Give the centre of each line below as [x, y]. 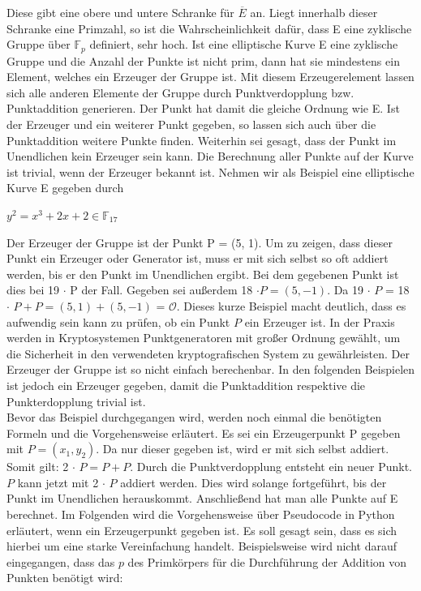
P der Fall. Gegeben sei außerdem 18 [161, 290]
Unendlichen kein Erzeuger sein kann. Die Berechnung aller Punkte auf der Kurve [210, 156]
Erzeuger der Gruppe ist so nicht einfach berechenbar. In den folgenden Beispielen [211, 369]
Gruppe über [39, 44]
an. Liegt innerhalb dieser [314, 12]
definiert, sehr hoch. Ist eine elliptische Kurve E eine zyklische [244, 44]
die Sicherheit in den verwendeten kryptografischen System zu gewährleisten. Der [208, 353]
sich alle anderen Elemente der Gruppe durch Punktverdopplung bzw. [180, 92]
